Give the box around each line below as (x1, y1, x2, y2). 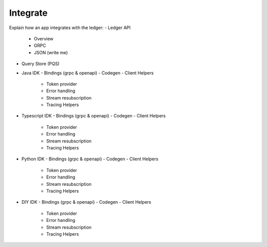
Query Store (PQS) (21, 61, 60, 67)
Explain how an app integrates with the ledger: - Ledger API (9, 25, 131, 31)
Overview (34, 35, 54, 41)
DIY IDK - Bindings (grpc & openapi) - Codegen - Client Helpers (21, 199, 151, 205)
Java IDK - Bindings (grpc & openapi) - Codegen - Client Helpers (21, 70, 154, 76)
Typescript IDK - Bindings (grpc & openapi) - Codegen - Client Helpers (21, 113, 166, 119)
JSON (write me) (34, 49, 68, 55)
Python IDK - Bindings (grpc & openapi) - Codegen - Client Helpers (21, 156, 159, 162)
